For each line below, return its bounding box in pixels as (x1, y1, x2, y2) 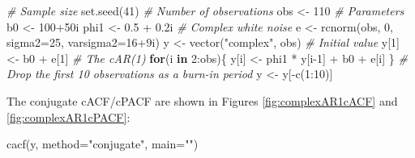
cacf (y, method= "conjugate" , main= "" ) (6, 135, 199, 152)
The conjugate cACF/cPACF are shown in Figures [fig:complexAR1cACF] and (6, 92, 398, 109)
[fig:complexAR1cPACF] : (6, 108, 130, 125)
